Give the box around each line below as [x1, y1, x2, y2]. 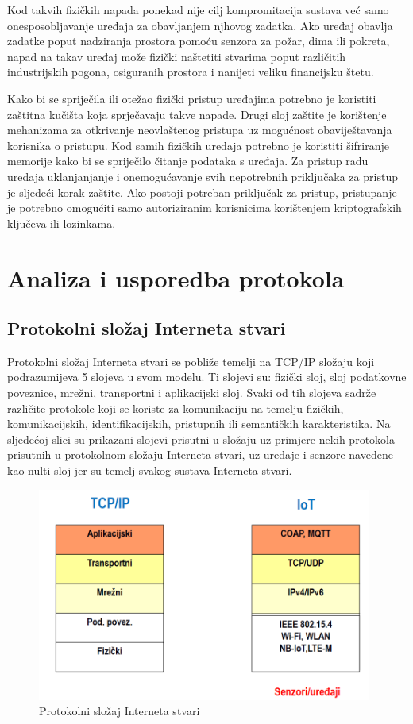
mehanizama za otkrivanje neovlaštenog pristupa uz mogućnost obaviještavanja [7, 121, 392, 138]
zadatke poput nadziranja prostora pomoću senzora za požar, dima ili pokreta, [7, 33, 390, 49]
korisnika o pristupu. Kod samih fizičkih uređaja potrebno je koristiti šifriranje [7, 137, 390, 153]
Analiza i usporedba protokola [7, 261, 345, 294]
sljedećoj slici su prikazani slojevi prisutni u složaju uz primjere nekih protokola [7, 430, 395, 447]
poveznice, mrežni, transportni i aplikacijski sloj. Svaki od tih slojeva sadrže [7, 384, 376, 401]
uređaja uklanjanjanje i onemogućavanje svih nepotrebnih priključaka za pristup [7, 168, 398, 184]
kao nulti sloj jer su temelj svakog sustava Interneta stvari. [7, 462, 292, 479]
